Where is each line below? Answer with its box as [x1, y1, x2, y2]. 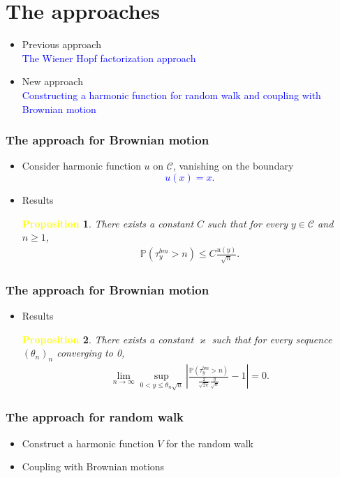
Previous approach [22, 37, 101, 52]
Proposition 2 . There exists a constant [22, 331, 194, 346]
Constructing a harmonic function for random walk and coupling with [22, 87, 321, 102]
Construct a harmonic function [22, 435, 154, 450]
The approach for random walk [6, 408, 184, 426]
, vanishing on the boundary [172, 158, 294, 173]
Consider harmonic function [22, 158, 141, 173]
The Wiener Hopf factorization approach [22, 50, 196, 65]
